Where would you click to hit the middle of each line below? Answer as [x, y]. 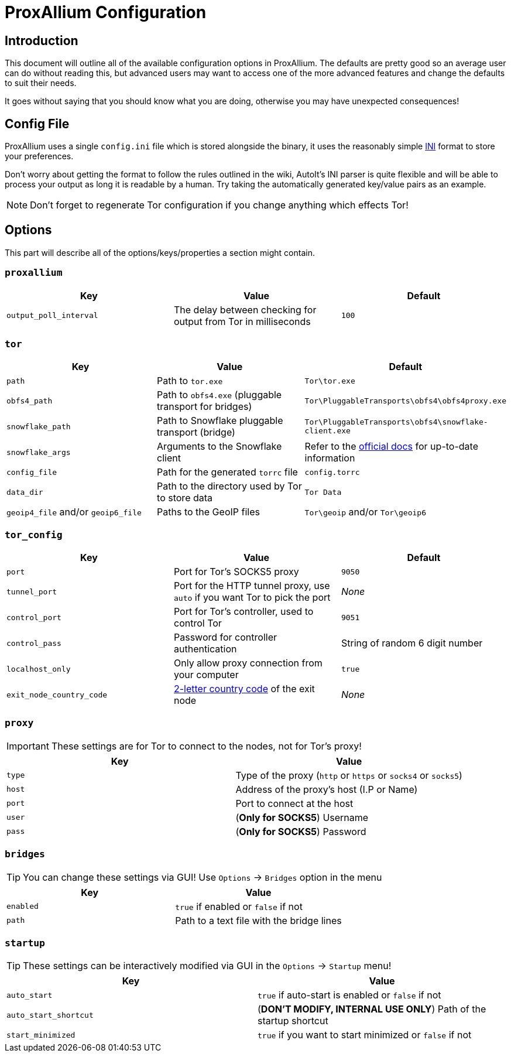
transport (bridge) [196, 432]
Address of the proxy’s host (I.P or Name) [327, 789]
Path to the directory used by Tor [229, 486]
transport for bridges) [205, 407]
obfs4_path [30, 401]
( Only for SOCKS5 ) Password [301, 831]
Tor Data [323, 492]
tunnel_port [32, 591]
